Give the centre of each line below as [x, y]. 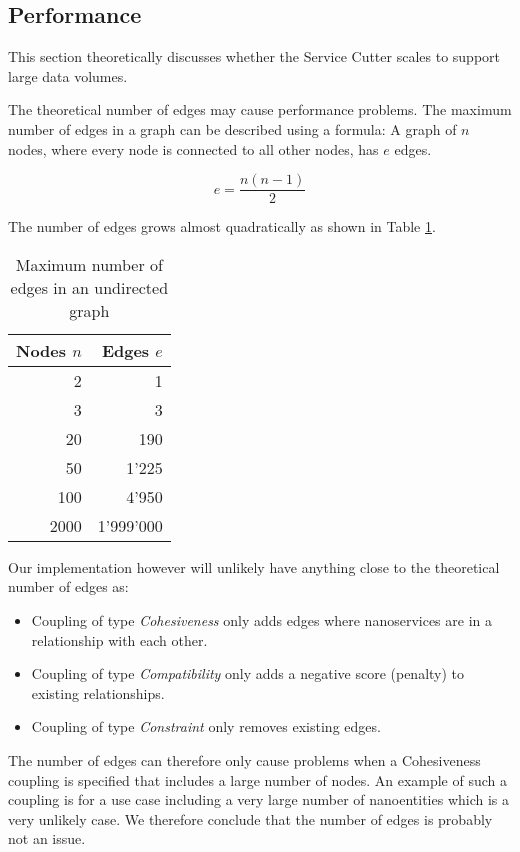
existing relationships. [98, 692]
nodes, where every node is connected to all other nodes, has [193, 148]
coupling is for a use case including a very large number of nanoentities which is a [259, 799]
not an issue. [47, 838]
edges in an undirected [89, 287]
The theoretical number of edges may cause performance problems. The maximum [260, 109]
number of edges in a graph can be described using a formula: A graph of [232, 128]
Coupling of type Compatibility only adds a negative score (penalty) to [248, 673]
